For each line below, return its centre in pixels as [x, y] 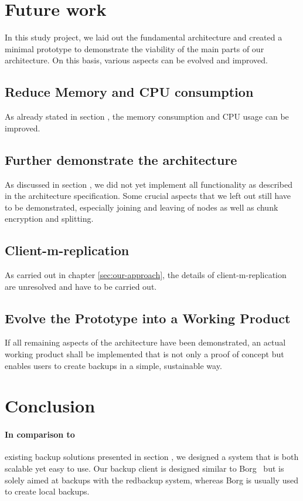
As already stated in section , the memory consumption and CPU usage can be [147, 116]
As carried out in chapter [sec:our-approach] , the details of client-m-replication [146, 275]
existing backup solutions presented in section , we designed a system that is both [152, 457]
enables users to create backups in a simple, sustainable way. [113, 365]
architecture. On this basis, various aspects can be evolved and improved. [136, 60]
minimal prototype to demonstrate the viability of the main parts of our [135, 48]
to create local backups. [47, 491]
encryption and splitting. [49, 219]
